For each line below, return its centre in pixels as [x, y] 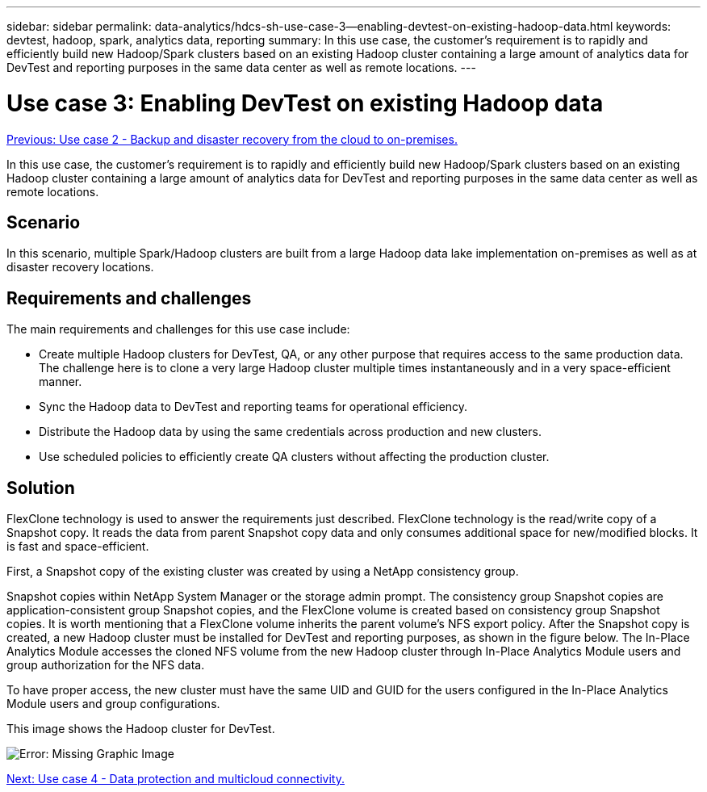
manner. [61, 382]
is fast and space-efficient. [78, 547]
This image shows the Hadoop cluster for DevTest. [141, 729]
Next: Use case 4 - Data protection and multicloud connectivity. [176, 779]
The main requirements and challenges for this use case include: [178, 329]
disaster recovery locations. [80, 267]
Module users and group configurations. [113, 704]
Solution [41, 488]
